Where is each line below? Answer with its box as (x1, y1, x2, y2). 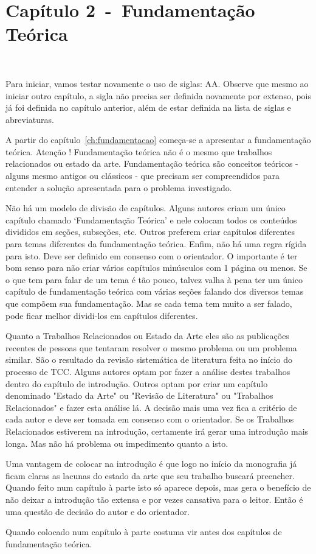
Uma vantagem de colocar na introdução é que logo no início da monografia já (5, 457, 297, 470)
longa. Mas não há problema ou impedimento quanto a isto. (5, 437, 228, 449)
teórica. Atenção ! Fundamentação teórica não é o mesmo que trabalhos (5, 145, 272, 158)
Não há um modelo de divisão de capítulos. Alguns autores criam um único (5, 202, 286, 214)
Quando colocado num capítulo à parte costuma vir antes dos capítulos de (5, 525, 282, 538)
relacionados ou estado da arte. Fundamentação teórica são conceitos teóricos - (5, 157, 298, 170)
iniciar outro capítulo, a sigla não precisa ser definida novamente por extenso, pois (5, 89, 312, 102)
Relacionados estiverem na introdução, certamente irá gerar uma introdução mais (5, 424, 309, 437)
